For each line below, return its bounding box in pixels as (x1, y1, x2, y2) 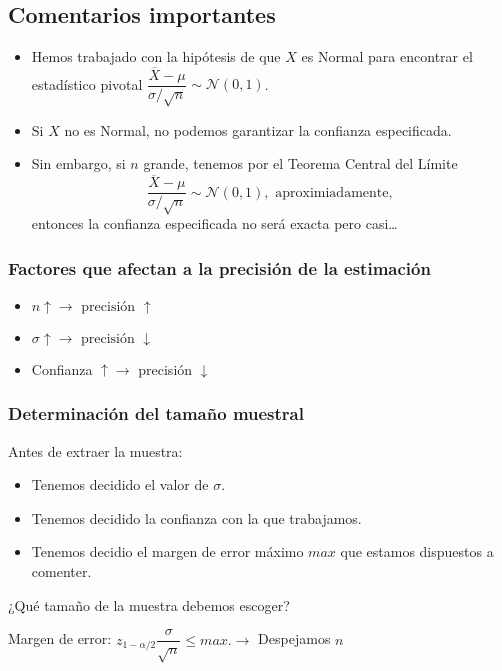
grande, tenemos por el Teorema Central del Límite (143, 153, 458, 174)
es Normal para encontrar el (301, 46, 473, 67)
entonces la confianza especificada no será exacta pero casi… (31, 213, 398, 234)
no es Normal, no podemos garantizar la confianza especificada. (64, 119, 452, 140)
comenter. (31, 561, 92, 582)
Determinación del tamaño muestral (8, 401, 304, 426)
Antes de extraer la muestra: (8, 440, 183, 461)
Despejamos (258, 628, 331, 649)
